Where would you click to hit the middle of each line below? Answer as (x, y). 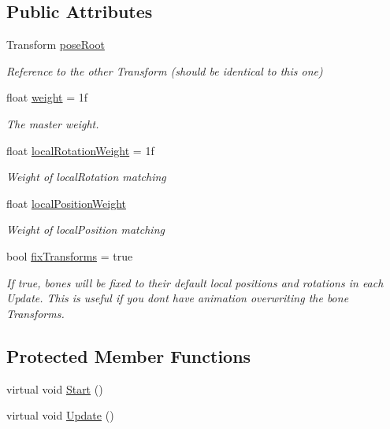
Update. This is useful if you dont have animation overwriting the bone (178, 298)
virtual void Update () (60, 415)
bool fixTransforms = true (70, 255)
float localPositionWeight (66, 203)
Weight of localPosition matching (85, 229)
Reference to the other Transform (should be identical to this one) (165, 70)
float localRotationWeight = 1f (80, 150)
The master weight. (53, 123)
